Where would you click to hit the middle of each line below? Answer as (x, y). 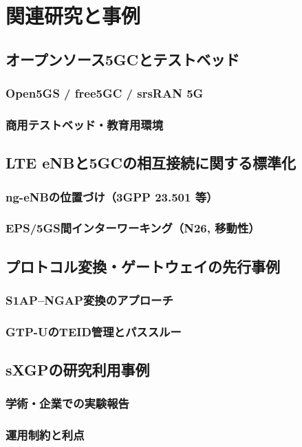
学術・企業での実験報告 (67, 403)
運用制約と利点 (45, 435)
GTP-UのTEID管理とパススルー (94, 331)
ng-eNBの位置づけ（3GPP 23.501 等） (112, 196)
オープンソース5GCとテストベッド (123, 59)
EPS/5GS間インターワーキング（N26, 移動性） (133, 228)
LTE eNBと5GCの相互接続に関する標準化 (151, 163)
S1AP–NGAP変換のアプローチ (89, 300)
